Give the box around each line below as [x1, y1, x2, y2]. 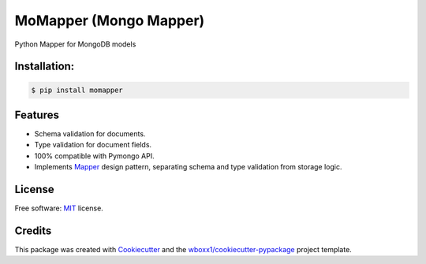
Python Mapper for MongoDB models [14, 39, 136, 49]
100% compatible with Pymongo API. [34, 151, 155, 161]
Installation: [14, 60, 75, 73]
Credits [14, 224, 52, 237]
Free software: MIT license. [14, 203, 104, 213]
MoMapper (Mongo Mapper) [14, 12, 205, 29]
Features [14, 108, 59, 121]
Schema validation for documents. [34, 129, 146, 139]
